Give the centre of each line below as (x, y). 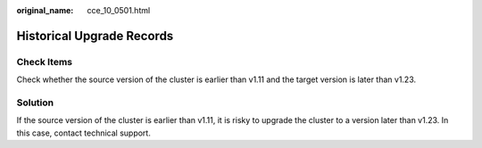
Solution (35, 103)
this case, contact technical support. (83, 133)
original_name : (45, 10)
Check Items (45, 62)
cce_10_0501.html (119, 10)
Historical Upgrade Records (95, 36)
